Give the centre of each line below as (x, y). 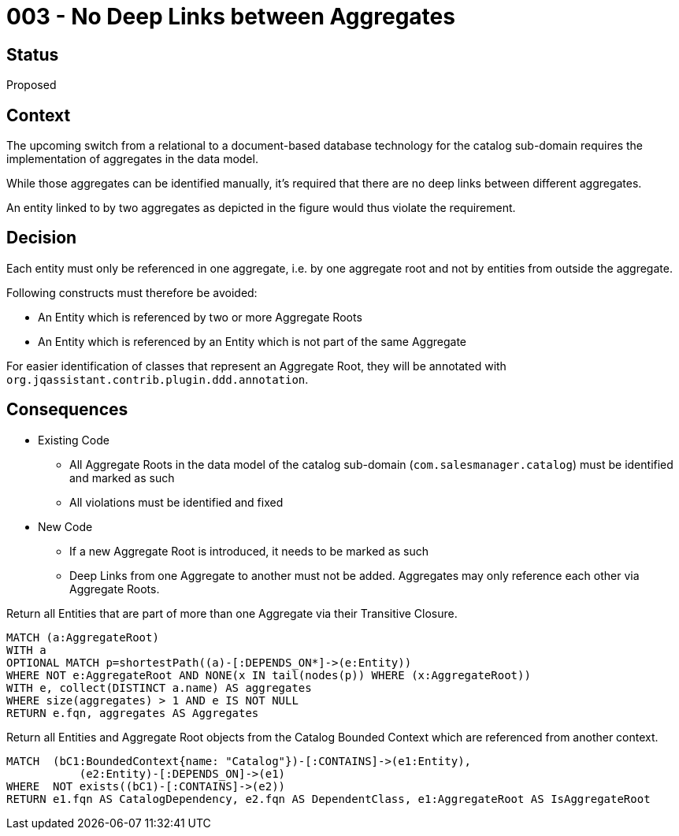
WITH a (26, 650)
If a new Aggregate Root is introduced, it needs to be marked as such (249, 551)
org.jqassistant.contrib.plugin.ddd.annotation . (158, 379)
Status (33, 54)
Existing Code (74, 440)
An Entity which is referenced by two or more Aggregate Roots (200, 317)
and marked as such (122, 477)
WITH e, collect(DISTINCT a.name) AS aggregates (159, 687)
